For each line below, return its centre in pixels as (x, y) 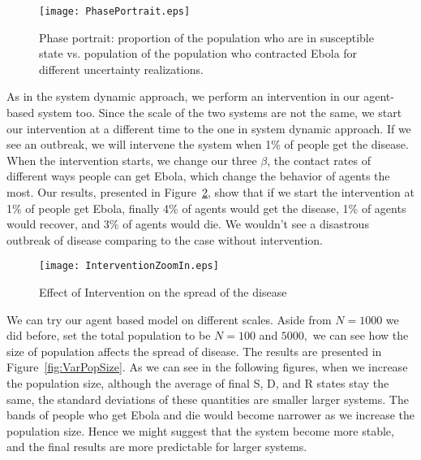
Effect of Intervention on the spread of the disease (163, 292)
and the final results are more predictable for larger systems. (157, 447)
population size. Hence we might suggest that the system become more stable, (200, 430)
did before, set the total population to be (109, 335)
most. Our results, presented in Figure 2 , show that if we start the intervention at (210, 192)
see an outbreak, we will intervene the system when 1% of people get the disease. (208, 144)
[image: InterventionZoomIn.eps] (129, 266)
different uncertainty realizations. (121, 69)
